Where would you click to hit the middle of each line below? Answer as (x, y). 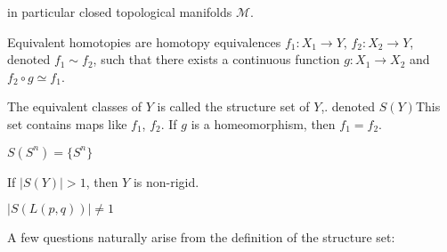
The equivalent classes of (75, 106)
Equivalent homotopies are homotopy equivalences (144, 41)
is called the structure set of (233, 106)
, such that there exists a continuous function (216, 59)
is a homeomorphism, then (263, 123)
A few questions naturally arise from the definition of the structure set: (201, 237)
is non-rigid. (166, 181)
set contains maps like (67, 123)
